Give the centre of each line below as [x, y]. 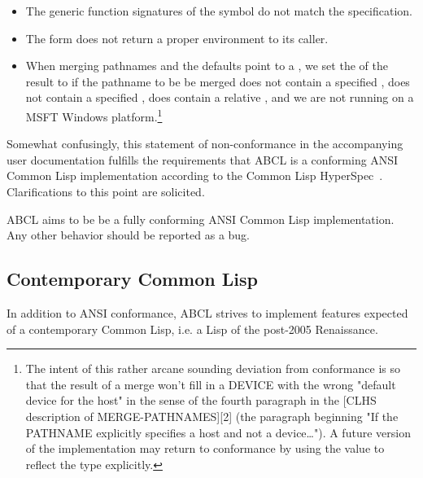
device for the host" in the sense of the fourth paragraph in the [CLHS [201, 400]
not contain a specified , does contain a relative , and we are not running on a [220, 97]
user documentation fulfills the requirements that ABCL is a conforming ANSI [203, 159]
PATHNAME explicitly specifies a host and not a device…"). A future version [218, 432]
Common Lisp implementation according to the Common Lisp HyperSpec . [195, 175]
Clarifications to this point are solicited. [106, 191]
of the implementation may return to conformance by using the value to [205, 448]
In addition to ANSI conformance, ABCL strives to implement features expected [207, 312]
